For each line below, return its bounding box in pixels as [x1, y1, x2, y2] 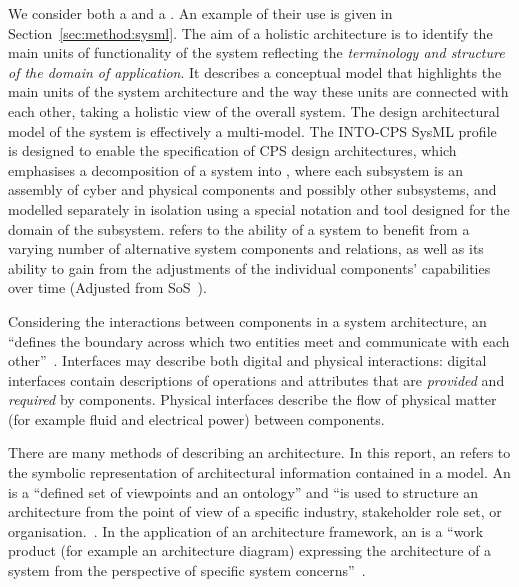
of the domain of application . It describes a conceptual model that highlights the [8, 61, 502, 82]
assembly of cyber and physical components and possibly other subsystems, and [8, 179, 497, 200]
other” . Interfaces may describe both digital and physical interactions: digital [8, 350, 487, 371]
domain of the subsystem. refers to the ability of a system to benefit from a [8, 218, 470, 239]
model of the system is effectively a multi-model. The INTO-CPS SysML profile [8, 120, 497, 141]
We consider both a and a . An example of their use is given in [8, 3, 393, 23]
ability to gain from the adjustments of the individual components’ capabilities [8, 257, 491, 278]
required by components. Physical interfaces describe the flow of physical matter [8, 389, 497, 410]
